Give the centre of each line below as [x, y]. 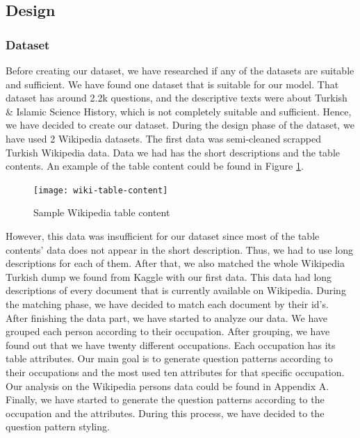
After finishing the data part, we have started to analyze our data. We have [167, 317]
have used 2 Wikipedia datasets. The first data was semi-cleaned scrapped [164, 138]
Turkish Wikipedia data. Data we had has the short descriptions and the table [173, 152]
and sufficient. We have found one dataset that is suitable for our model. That [172, 84]
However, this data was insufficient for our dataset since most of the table [163, 236]
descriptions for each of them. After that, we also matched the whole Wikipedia [175, 263]
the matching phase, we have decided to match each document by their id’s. [167, 303]
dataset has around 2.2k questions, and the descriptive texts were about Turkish [177, 98]
